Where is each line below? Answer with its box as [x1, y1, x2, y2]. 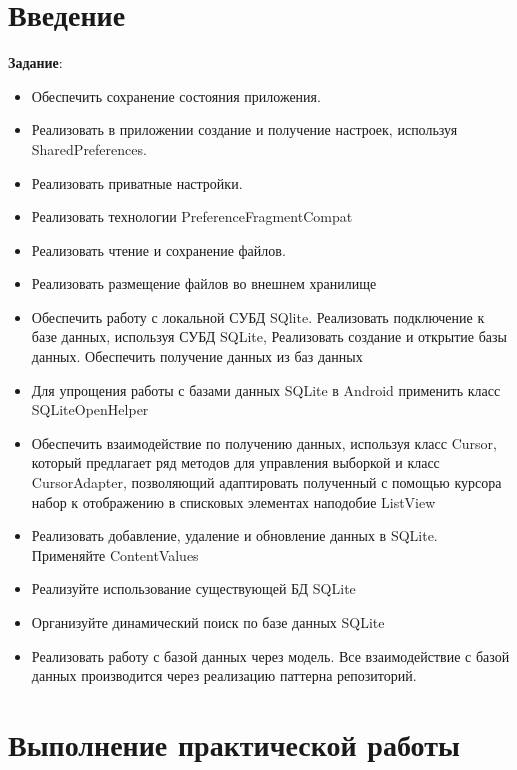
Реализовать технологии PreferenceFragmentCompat [31, 206, 353, 227]
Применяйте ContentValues [31, 544, 199, 565]
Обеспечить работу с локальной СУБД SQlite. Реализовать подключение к [31, 306, 485, 327]
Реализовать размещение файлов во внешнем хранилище [31, 273, 377, 294]
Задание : [8, 52, 63, 73]
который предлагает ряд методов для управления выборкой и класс [31, 452, 440, 473]
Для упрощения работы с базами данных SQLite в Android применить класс [31, 379, 501, 400]
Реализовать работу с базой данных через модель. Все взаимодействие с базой [31, 645, 510, 666]
